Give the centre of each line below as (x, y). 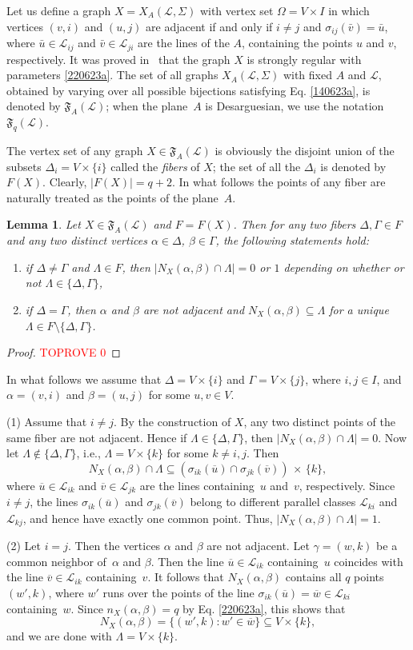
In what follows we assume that (84, 379)
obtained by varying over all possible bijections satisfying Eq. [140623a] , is (188, 90)
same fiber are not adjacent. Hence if (97, 437)
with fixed (307, 75)
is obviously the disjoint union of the (305, 150)
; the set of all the (257, 166)
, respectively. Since (347, 485)
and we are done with (59, 636)
